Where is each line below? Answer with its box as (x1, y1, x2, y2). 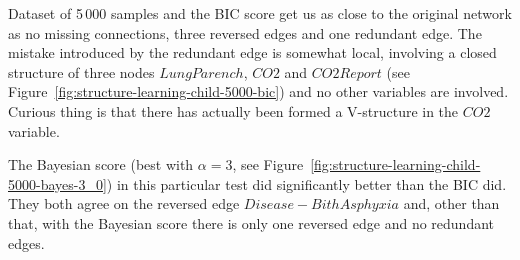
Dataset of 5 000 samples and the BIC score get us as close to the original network (8, 3, 512, 23)
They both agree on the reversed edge (8, 193, 240, 214)
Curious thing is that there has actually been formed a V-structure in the (8, 100, 459, 121)
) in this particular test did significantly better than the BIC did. (106, 173, 507, 194)
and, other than (403, 193, 500, 214)
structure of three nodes (8, 61, 155, 82)
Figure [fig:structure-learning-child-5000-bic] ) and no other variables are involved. (8, 81, 509, 102)
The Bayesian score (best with (8, 154, 194, 175)
